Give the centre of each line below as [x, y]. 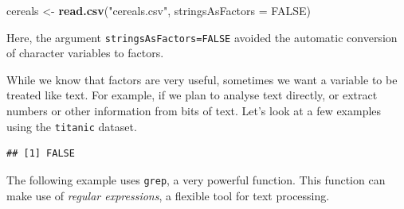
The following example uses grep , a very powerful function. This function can [196, 179]
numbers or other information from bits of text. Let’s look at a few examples [194, 111]
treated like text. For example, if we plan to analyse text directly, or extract [192, 95]
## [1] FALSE [41, 154]
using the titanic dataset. [72, 126]
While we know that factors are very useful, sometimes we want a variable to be [202, 79]
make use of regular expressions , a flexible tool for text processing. [168, 195]
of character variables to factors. [85, 53]
